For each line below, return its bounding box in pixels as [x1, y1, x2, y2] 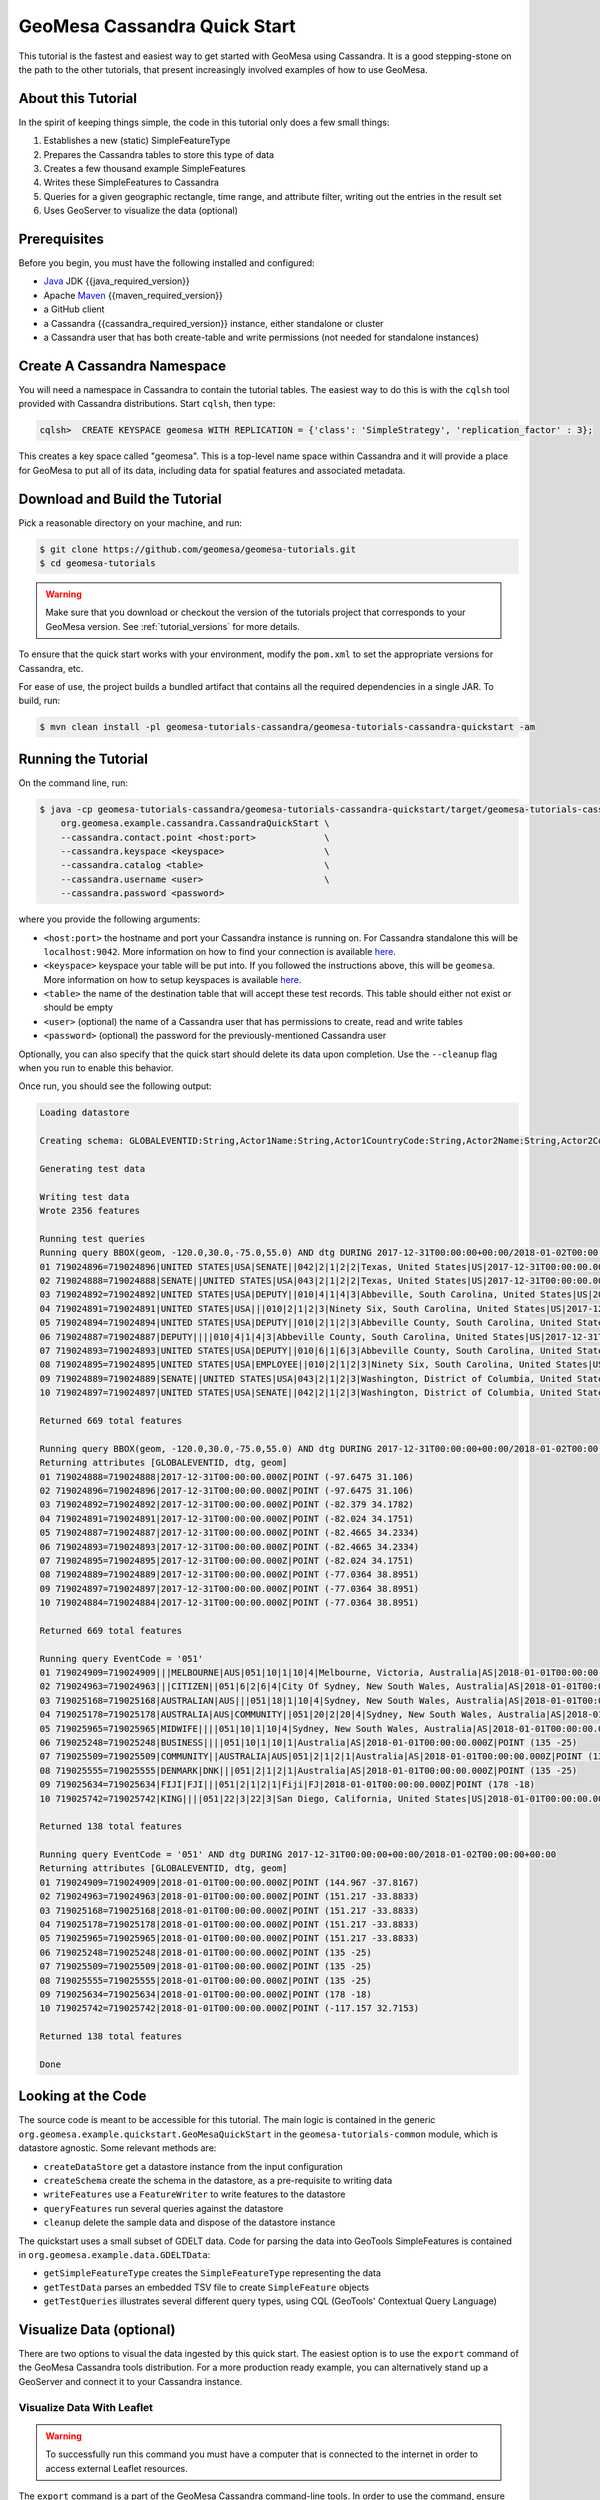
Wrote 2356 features [39, 1205, 140, 1217]
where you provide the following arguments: [18, 913, 200, 925]
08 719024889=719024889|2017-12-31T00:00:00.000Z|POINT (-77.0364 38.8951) [39, 1569, 420, 1580]
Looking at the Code [18, 2088, 147, 2105]
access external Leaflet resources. [45, 2462, 189, 2474]
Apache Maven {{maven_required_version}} [43, 289, 224, 301]
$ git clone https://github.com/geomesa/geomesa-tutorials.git [39, 543, 357, 555]
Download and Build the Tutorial [18, 490, 222, 507]
